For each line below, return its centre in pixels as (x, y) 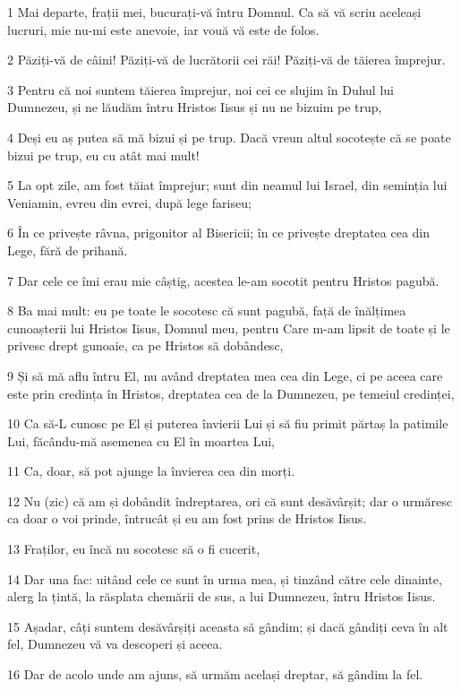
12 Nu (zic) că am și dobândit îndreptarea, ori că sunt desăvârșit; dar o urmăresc (230, 500)
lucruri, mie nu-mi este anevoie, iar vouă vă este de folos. (163, 29)
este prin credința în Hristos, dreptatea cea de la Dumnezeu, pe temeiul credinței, (231, 393)
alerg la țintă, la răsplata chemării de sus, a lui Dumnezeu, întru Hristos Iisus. (222, 596)
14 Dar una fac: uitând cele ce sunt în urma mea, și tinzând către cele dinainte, (225, 578)
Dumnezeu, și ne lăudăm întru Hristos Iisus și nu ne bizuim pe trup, (195, 107)
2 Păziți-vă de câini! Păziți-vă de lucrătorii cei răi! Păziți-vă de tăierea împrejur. (226, 60)
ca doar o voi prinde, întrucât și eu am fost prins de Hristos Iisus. (187, 518)
